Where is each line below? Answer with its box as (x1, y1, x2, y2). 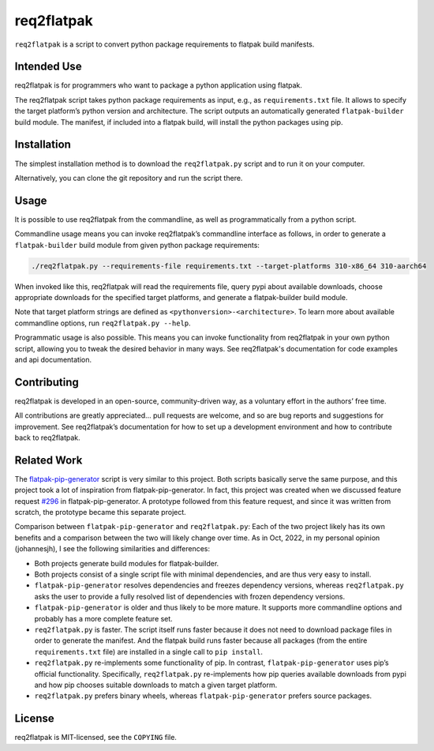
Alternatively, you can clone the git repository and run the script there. (14, 173, 243, 182)
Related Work (14, 453, 83, 467)
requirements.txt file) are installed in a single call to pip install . (34, 647, 264, 656)
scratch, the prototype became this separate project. (14, 508, 187, 517)
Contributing (14, 375, 79, 389)
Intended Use (14, 60, 82, 73)
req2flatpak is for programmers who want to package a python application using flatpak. (14, 81, 303, 90)
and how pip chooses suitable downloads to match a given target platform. (34, 680, 278, 689)
